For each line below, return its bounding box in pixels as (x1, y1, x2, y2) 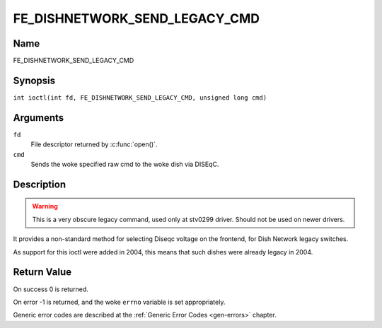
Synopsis (13, 74, 56, 86)
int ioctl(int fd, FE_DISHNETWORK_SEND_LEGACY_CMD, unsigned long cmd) (13, 93, 267, 102)
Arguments (13, 112, 64, 124)
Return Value (13, 266, 72, 279)
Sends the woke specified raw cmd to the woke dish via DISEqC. (30, 160, 219, 169)
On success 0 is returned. (13, 285, 88, 293)
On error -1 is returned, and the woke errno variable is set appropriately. (13, 298, 226, 306)
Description (13, 178, 66, 190)
